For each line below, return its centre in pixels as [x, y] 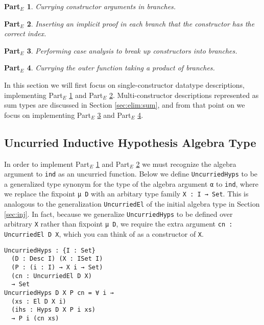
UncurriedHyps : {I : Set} [50, 250]
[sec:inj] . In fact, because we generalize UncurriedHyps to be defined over [118, 214]
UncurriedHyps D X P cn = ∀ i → [59, 293]
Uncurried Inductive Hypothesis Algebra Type [130, 142]
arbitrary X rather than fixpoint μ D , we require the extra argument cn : [118, 224]
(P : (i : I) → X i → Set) [57, 268]
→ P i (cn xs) [35, 318]
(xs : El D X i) [39, 301]
